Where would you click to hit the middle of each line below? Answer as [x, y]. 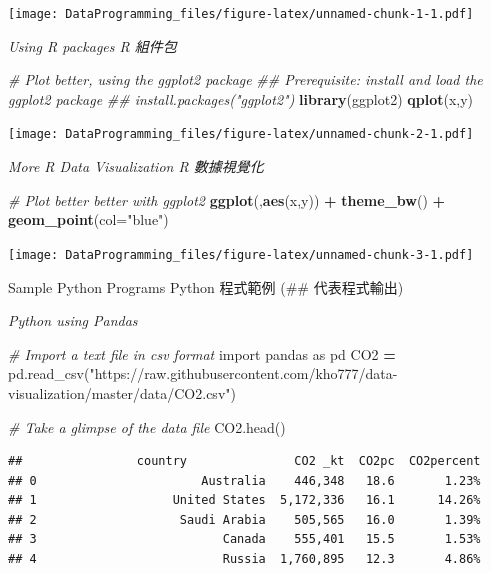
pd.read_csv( [49, 373]
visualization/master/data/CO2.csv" [119, 392]
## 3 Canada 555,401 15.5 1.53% [244, 539]
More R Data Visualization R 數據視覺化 [136, 166]
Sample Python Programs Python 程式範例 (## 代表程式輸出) [206, 286]
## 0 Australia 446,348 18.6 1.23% [244, 480]
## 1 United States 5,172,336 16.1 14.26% [244, 500]
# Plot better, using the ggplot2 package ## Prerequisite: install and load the [245, 79]
